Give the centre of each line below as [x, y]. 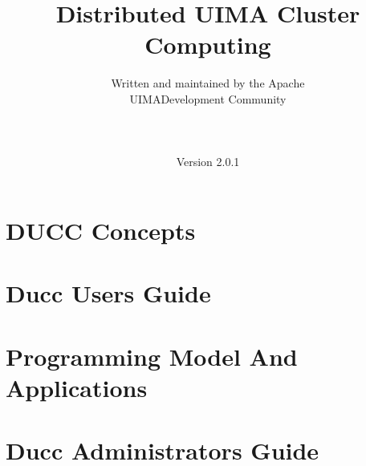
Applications [77, 387]
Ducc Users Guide [108, 293]
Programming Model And [152, 356]
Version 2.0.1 [208, 162]
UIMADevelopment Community [208, 98]
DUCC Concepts [101, 230]
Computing [208, 45]
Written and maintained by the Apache [208, 83]
